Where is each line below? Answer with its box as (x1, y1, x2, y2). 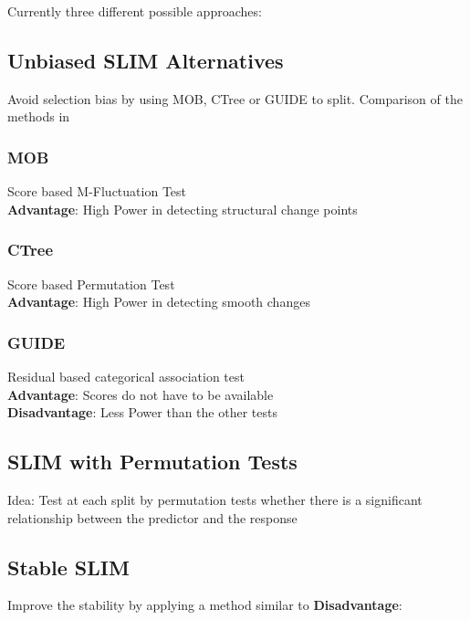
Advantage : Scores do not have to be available (7, 384, 274, 404)
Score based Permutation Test (7, 274, 175, 293)
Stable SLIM (7, 552, 130, 581)
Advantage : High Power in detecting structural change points (7, 199, 358, 218)
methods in (7, 107, 70, 126)
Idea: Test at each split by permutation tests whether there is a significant (7, 490, 423, 509)
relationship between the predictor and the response (7, 508, 298, 527)
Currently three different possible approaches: (7, 2, 262, 20)
